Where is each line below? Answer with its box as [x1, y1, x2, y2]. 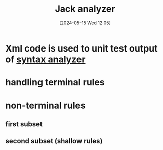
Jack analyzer [55, 3, 115, 15]
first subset [5, 120, 43, 128]
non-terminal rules [5, 99, 86, 111]
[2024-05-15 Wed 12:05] [59, 20, 111, 26]
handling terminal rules [5, 77, 105, 88]
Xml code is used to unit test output [5, 42, 158, 54]
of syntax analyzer [5, 54, 86, 65]
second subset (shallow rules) [5, 137, 103, 145]
